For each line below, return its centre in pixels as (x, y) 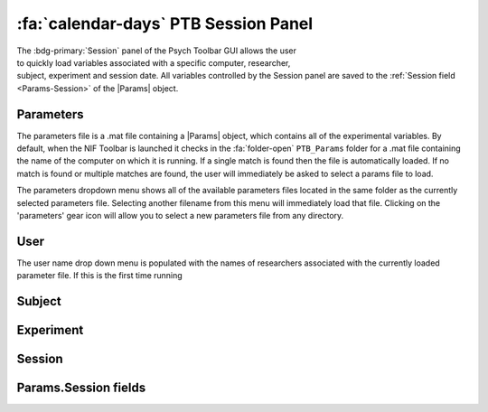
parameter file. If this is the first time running (99, 276)
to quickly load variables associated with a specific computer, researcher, (154, 62)
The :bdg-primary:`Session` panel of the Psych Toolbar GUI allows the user (157, 51)
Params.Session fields (81, 388)
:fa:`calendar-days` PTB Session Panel (165, 23)
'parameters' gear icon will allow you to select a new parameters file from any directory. (180, 215)
